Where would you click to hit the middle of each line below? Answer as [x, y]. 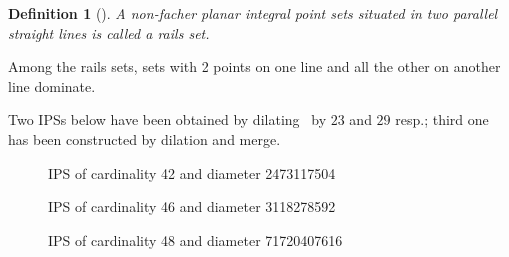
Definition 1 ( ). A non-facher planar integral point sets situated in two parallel [253, 13]
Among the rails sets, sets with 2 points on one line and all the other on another [254, 66]
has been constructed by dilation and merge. [144, 138]
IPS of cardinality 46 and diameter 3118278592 [192, 206]
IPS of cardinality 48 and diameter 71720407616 [195, 239]
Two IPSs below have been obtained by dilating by [167, 119]
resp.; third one [442, 119]
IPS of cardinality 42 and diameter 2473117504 [192, 172]
